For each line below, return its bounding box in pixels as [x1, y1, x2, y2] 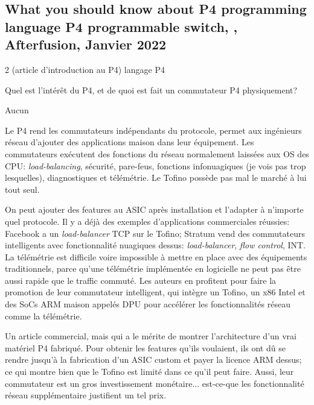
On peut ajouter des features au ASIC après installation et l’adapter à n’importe [5, 203, 304, 216]
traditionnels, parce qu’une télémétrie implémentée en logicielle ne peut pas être [5, 262, 301, 275]
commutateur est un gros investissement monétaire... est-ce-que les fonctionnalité [5, 377, 304, 389]
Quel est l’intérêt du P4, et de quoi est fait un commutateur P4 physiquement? [5, 83, 298, 96]
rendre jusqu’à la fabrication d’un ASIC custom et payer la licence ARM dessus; [5, 353, 302, 366]
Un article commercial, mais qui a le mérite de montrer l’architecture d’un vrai [5, 330, 296, 342]
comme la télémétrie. [5, 309, 82, 322]
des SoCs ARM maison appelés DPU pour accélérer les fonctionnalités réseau [5, 298, 290, 310]
